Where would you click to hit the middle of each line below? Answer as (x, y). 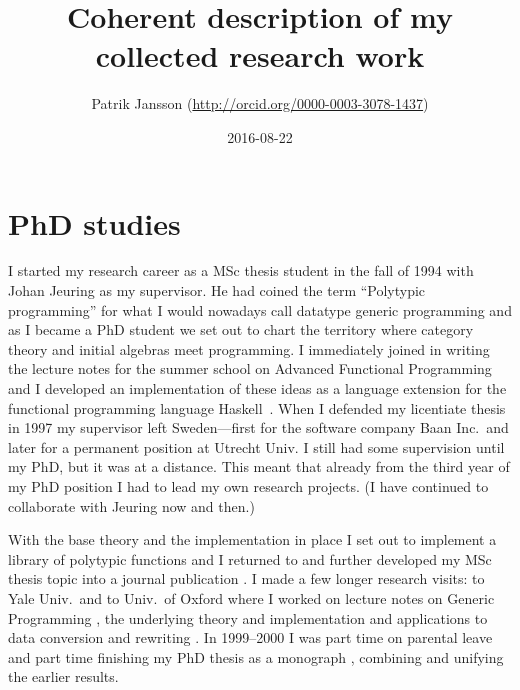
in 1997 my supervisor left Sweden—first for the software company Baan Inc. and (258, 427)
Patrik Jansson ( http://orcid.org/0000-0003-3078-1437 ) (260, 103)
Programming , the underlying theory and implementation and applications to (248, 617)
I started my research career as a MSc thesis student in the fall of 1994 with (241, 270)
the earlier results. (63, 676)
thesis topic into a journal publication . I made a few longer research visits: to (246, 578)
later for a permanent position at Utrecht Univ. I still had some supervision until (256, 446)
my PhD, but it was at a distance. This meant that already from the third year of (259, 466)
